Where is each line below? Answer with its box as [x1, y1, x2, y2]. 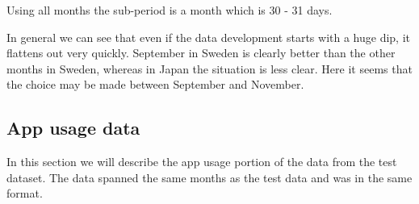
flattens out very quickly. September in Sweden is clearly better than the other [6, 44, 396, 61]
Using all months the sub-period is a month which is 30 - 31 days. [6, 2, 333, 18]
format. [6, 185, 43, 202]
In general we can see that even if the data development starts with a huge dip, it [6, 28, 410, 45]
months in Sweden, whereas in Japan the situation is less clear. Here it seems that [6, 60, 413, 77]
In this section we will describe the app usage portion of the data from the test [6, 153, 397, 170]
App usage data [6, 115, 140, 140]
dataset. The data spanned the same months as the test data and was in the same [6, 169, 413, 185]
